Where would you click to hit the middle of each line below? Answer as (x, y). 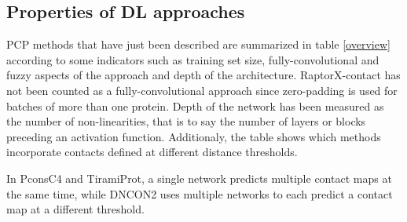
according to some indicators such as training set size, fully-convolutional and (193, 59)
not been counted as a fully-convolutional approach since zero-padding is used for (202, 90)
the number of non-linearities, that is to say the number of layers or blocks (186, 121)
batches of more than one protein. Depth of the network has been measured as (195, 106)
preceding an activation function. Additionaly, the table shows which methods (194, 136)
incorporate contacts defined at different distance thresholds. (152, 152)
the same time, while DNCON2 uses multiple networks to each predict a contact (200, 193)
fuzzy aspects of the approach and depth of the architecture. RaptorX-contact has (203, 75)
